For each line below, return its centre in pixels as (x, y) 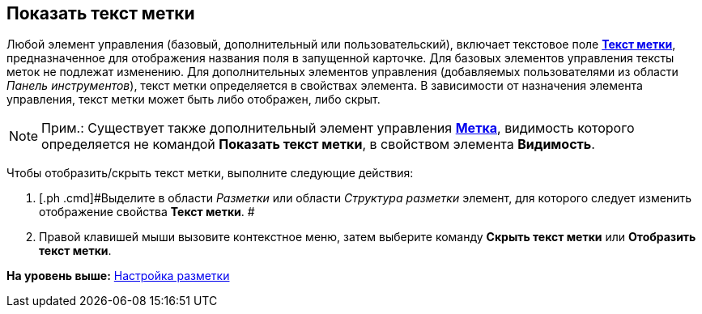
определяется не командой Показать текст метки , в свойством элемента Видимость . (318, 144)
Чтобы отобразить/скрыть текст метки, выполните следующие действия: (210, 173)
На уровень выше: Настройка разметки (118, 276)
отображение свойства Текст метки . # (147, 212)
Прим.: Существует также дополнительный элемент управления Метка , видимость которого (338, 128)
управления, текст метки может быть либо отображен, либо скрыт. (194, 100)
